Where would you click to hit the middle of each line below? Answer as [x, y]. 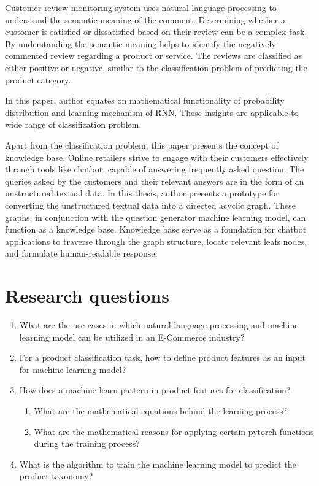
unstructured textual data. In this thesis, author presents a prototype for [142, 193]
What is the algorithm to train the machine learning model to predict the [158, 464]
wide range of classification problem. [73, 124]
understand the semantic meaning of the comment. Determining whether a [145, 19]
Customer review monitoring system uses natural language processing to [141, 7]
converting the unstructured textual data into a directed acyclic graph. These [151, 205]
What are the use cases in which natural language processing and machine [159, 325]
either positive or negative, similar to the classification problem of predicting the [156, 67]
